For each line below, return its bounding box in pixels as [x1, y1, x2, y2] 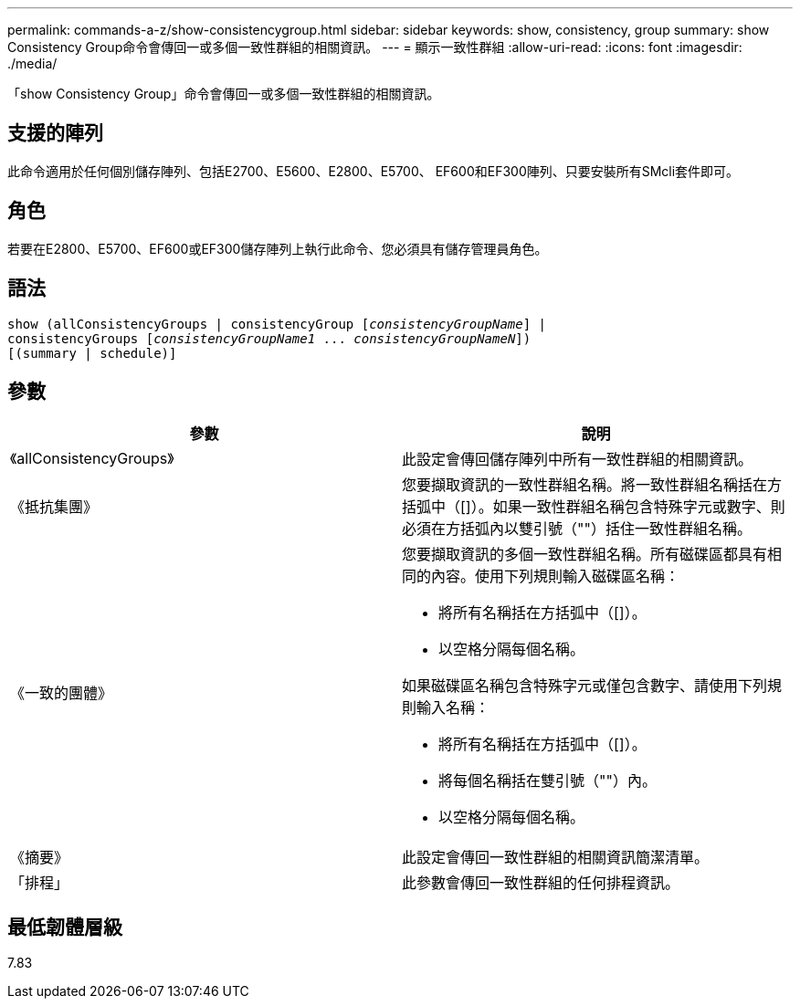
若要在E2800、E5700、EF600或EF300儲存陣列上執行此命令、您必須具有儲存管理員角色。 [7, 240, 548, 257]
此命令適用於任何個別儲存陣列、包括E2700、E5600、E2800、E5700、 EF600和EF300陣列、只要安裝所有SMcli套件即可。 [7, 162, 740, 179]
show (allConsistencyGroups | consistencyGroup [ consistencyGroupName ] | [7, 316, 547, 331]
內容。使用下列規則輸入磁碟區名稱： [431, 567, 680, 586]
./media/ [7, 56, 58, 71]
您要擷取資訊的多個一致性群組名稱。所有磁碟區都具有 [402, 545, 768, 564]
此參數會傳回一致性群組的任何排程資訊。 [402, 874, 680, 893]
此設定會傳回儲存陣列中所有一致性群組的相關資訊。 [402, 450, 753, 469]
